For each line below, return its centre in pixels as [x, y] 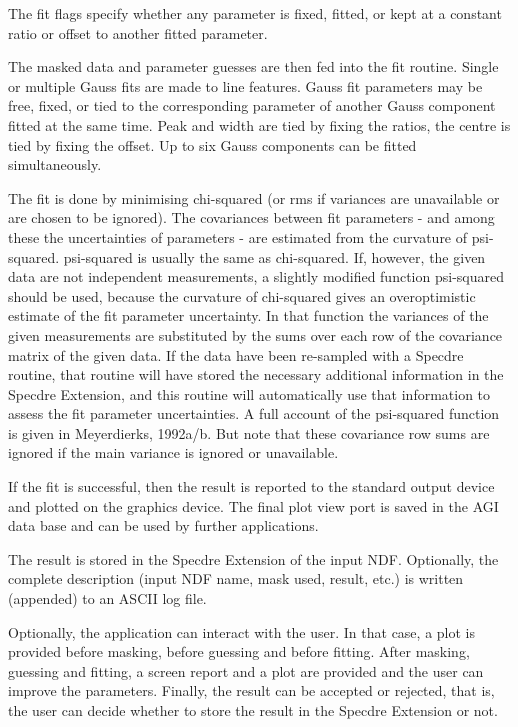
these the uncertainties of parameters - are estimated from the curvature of [238, 236]
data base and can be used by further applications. [163, 525]
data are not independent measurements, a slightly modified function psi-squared [256, 276]
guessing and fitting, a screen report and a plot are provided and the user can [246, 670]
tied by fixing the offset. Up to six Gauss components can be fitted [212, 144]
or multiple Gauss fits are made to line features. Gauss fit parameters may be [245, 85]
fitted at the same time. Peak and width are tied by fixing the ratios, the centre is [259, 124]
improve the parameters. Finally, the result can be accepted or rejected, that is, [251, 690]
